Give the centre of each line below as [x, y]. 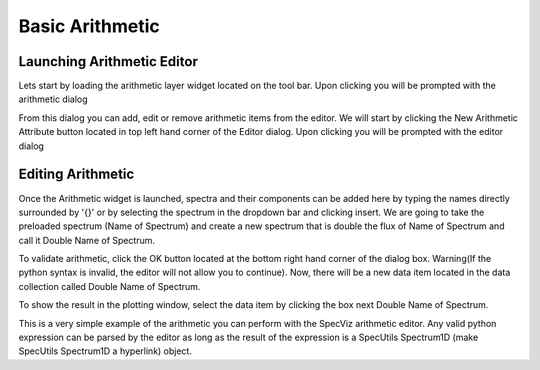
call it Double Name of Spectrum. [86, 240]
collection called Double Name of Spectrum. [109, 286]
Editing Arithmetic [76, 174]
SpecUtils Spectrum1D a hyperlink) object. [105, 351]
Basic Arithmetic [89, 26]
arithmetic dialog [53, 99]
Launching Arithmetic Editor [108, 61]
